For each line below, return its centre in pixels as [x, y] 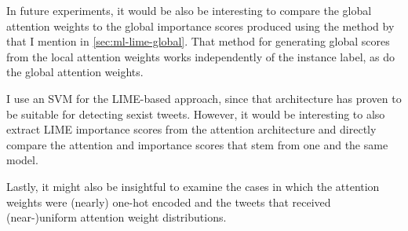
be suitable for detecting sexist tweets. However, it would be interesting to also [196, 114]
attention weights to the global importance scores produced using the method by [200, 26]
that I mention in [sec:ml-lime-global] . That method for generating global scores [198, 41]
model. [22, 160]
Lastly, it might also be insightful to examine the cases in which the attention [193, 186]
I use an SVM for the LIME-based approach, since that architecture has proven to [204, 98]
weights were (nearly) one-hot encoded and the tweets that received [169, 202]
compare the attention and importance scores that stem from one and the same [197, 144]
